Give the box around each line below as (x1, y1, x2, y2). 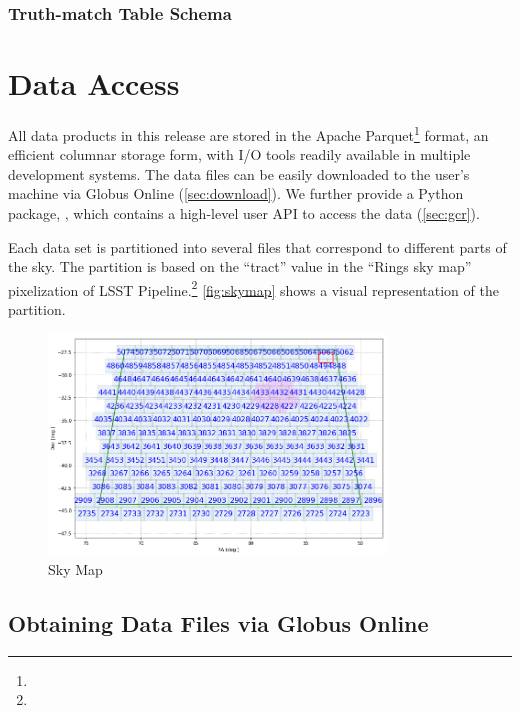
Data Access (8, 63, 180, 104)
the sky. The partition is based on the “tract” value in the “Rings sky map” (8, 256, 472, 277)
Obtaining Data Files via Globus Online (8, 607, 429, 638)
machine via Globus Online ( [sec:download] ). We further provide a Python (8, 183, 464, 204)
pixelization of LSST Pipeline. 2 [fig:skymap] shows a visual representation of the (8, 276, 499, 300)
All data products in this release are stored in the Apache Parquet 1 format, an (8, 121, 489, 145)
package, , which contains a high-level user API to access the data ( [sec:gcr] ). (8, 203, 480, 223)
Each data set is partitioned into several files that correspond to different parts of (8, 236, 507, 257)
